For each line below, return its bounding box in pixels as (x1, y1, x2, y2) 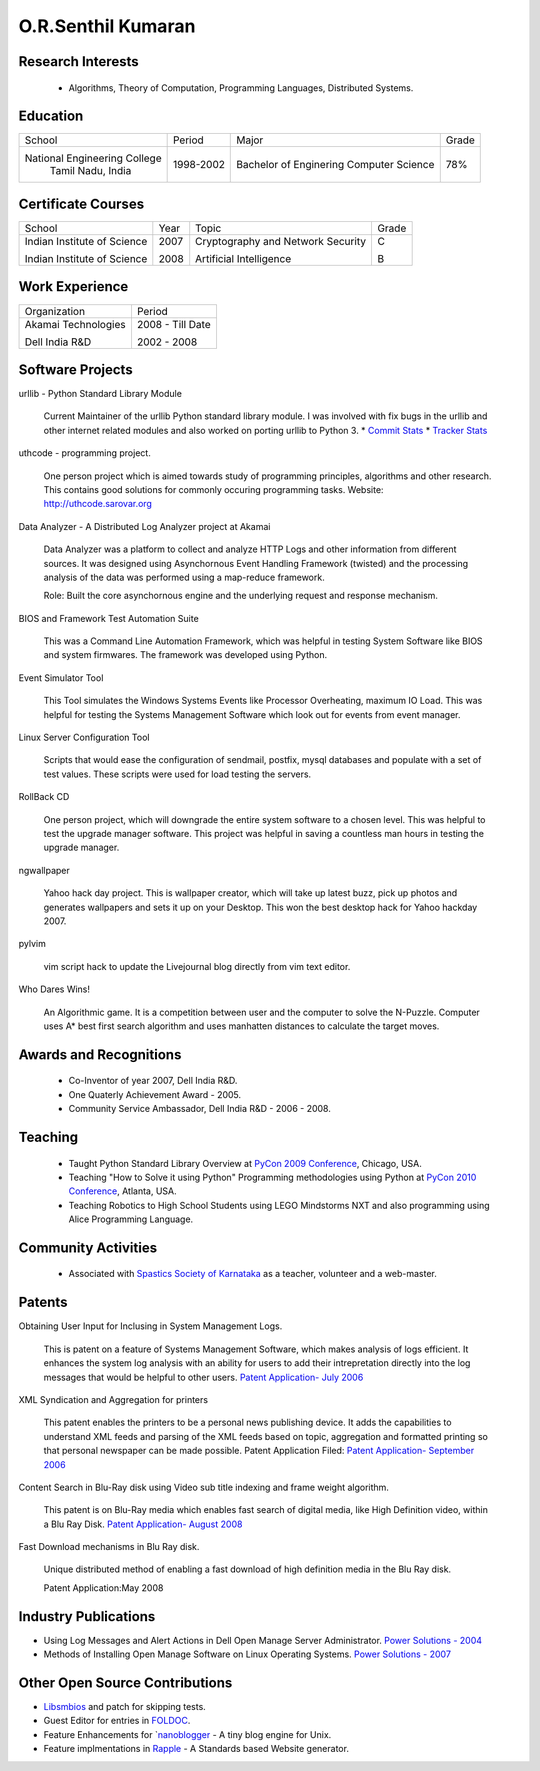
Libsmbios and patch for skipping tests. (43, 1701, 207, 1713)
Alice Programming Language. (68, 1213, 194, 1225)
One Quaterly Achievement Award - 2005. (68, 1088, 242, 1100)
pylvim (18, 938, 47, 950)
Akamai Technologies (24, 317, 126, 331)
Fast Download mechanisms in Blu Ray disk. (18, 1541, 200, 1553)
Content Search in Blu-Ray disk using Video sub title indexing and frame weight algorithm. (18, 1481, 390, 1493)
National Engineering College (24, 151, 162, 165)
